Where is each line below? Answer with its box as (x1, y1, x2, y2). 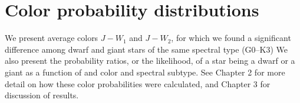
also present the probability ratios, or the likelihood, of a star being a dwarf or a (5, 54, 295, 67)
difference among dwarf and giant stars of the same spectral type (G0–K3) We (5, 43, 288, 55)
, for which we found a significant (171, 32, 291, 44)
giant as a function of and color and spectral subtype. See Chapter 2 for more (5, 66, 285, 78)
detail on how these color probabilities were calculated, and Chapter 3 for (5, 77, 271, 90)
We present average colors (5, 32, 98, 44)
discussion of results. (5, 89, 79, 101)
